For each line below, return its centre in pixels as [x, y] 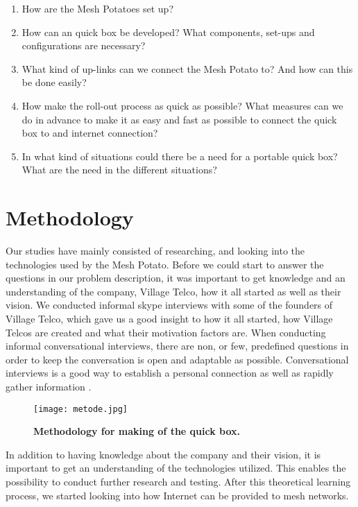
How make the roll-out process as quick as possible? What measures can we [182, 105]
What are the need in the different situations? [119, 170]
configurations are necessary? [84, 45]
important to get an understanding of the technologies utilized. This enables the [176, 468]
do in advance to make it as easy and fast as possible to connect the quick [179, 119]
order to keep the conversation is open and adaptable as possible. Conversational [177, 359]
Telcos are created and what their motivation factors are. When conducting [166, 332]
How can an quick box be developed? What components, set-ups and [168, 32]
